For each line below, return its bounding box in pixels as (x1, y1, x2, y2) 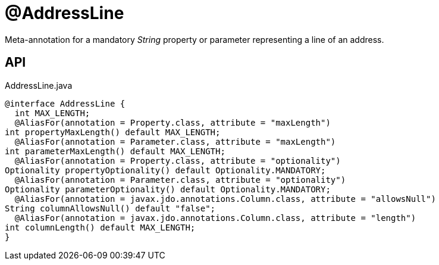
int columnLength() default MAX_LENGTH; (5, 222, 196, 232)
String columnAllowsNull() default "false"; (5, 203, 216, 213)
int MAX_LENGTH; (14, 108, 90, 118)
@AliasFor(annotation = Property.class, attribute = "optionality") (14, 155, 341, 166)
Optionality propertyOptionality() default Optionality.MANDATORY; (5, 165, 326, 175)
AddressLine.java (5, 80, 73, 91)
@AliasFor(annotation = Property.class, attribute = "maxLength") (14, 117, 331, 127)
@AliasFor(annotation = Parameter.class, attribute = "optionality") (14, 174, 346, 185)
